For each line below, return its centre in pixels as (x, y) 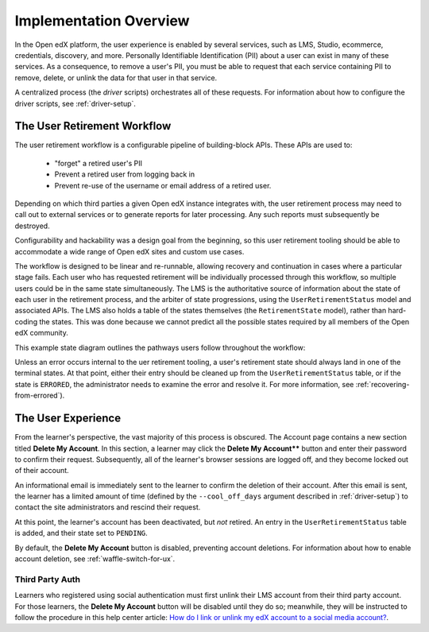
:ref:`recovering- (383, 384)
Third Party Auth (48, 579)
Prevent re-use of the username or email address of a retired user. (163, 185)
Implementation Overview (102, 21)
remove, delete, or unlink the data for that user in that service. (116, 78)
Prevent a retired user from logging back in (124, 174)
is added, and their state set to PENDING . (81, 533)
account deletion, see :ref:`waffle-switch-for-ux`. (95, 559)
